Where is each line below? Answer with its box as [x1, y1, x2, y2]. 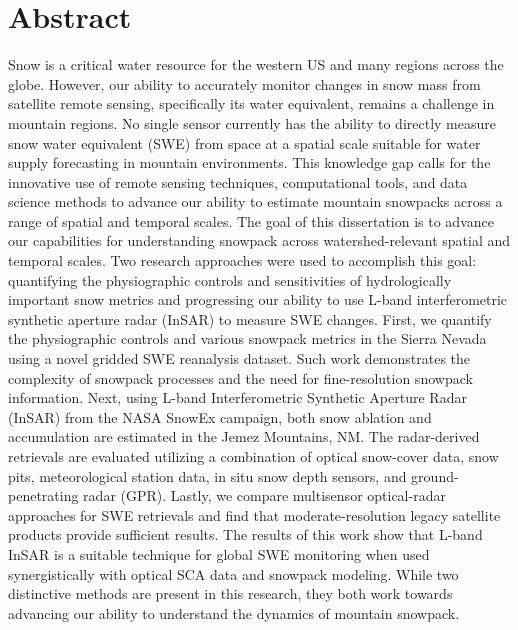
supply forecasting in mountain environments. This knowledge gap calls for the [8, 152, 491, 173]
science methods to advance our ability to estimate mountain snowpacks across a [8, 191, 503, 212]
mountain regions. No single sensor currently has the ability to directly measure [8, 112, 496, 133]
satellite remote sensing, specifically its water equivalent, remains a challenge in [8, 93, 495, 114]
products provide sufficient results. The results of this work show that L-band [8, 524, 483, 545]
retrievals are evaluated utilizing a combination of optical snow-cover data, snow [8, 446, 499, 466]
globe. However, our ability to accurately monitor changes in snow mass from [8, 73, 481, 94]
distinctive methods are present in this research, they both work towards [8, 583, 453, 604]
